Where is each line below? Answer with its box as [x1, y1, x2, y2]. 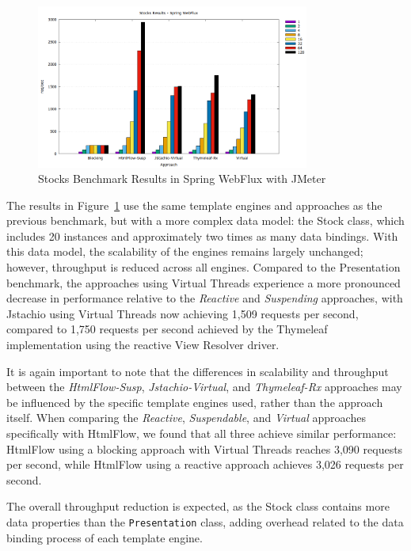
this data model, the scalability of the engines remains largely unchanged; [6, 243, 363, 260]
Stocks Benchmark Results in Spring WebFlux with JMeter [38, 170, 326, 187]
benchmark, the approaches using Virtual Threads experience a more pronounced [6, 274, 401, 291]
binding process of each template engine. [6, 529, 203, 545]
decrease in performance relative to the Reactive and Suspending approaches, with [6, 290, 403, 306]
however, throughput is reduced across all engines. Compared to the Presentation [6, 259, 401, 275]
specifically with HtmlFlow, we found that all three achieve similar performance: [6, 425, 397, 441]
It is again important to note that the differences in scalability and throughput [6, 363, 389, 379]
